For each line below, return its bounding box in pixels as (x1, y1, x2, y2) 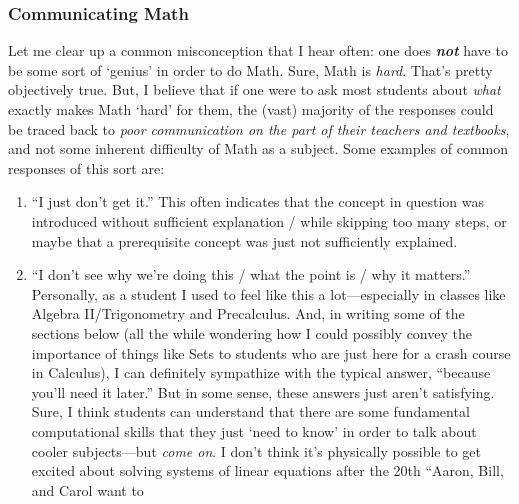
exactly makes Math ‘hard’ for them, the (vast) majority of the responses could (8, 99, 494, 119)
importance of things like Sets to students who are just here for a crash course (31, 342, 511, 363)
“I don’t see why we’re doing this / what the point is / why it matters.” (31, 264, 471, 285)
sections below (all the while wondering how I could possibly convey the (31, 322, 472, 343)
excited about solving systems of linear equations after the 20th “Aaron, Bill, (31, 460, 504, 481)
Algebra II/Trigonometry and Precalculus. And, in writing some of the (31, 303, 465, 324)
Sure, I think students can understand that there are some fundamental (31, 401, 470, 422)
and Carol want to (31, 479, 144, 500)
